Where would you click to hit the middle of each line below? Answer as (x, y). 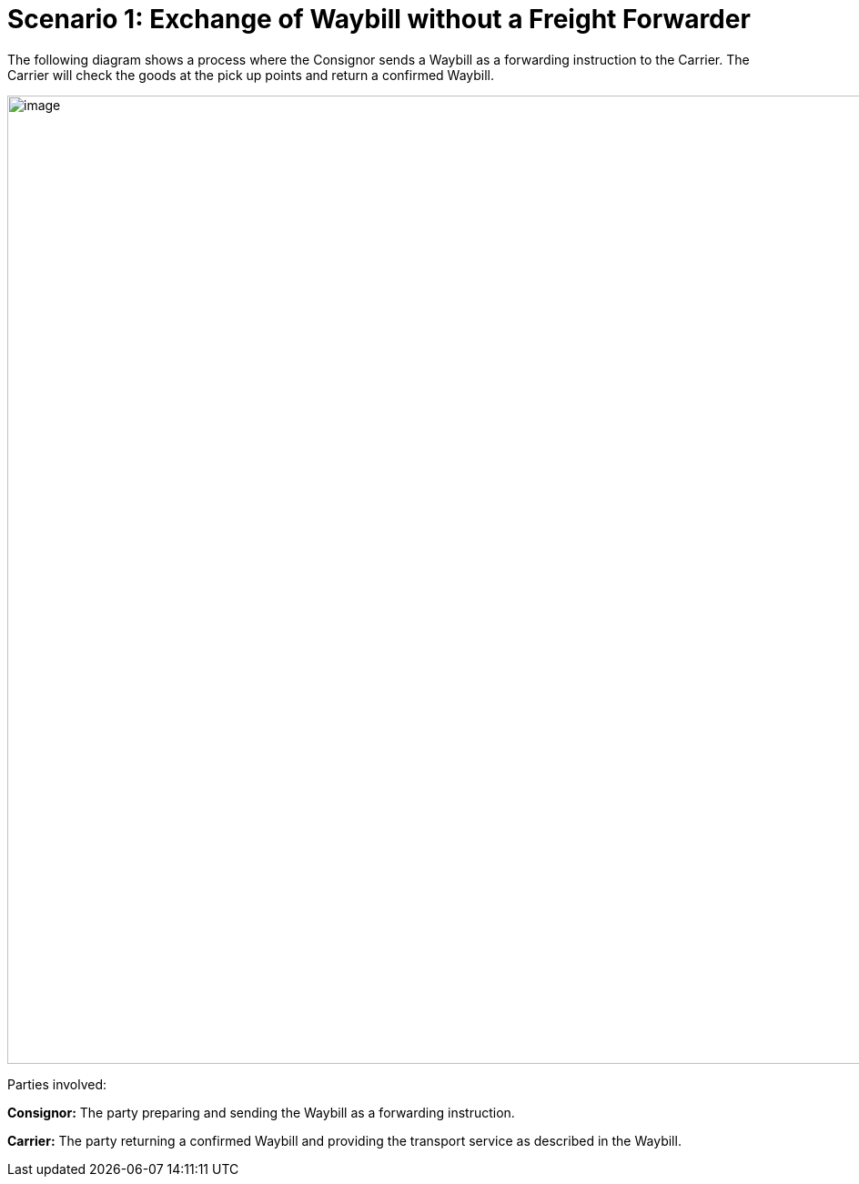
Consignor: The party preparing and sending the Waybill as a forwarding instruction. (261, 1112)
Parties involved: (57, 1084)
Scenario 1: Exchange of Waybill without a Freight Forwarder (379, 19)
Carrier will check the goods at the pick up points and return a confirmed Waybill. (251, 75)
